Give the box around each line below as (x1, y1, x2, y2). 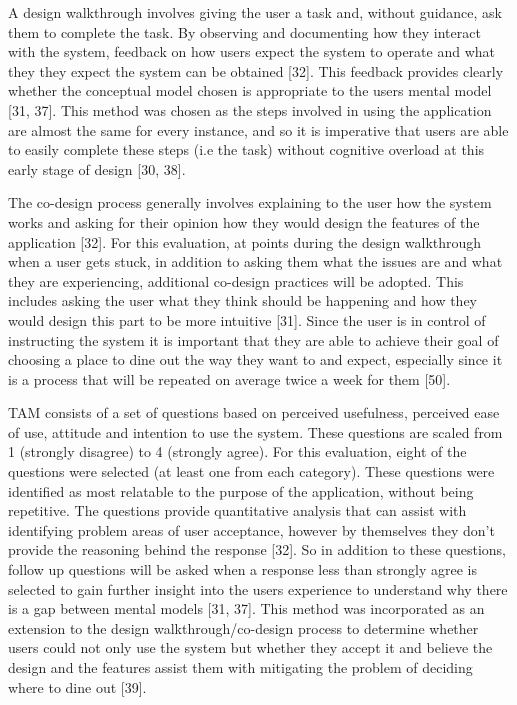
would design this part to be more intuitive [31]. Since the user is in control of (8, 309, 486, 330)
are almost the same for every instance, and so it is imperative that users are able (8, 119, 509, 140)
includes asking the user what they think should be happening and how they (8, 290, 478, 311)
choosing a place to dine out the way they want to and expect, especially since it (8, 349, 503, 370)
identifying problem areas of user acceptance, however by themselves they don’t (8, 519, 495, 540)
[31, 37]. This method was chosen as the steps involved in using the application (8, 99, 492, 120)
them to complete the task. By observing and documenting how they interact (8, 21, 481, 42)
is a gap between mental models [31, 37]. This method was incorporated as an (8, 598, 485, 619)
